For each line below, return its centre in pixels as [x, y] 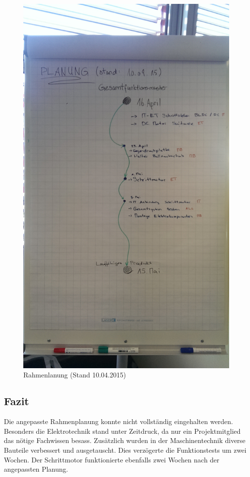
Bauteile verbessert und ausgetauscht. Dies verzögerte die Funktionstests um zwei [125, 450]
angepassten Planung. [36, 469]
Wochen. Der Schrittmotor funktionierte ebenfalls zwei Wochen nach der [112, 459]
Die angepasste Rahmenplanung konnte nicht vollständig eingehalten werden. [119, 421]
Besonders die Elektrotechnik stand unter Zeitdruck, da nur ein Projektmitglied [122, 431]
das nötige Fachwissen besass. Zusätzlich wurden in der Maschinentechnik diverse [125, 440]
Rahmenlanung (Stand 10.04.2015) [75, 375]
